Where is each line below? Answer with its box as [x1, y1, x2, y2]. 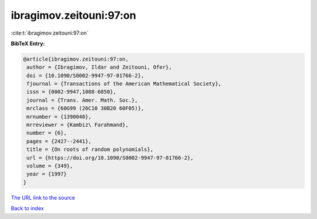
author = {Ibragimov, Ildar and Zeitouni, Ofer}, [26, 64, 173, 70]
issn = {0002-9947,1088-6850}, [26, 89, 117, 95]
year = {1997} [26, 171, 67, 177]
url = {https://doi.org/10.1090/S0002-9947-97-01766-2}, [26, 154, 194, 161]
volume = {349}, [26, 163, 73, 169]
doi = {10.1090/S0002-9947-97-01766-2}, [26, 72, 144, 79]
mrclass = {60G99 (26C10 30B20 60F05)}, [26, 105, 144, 112]
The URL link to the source [11, 194, 76, 201]
